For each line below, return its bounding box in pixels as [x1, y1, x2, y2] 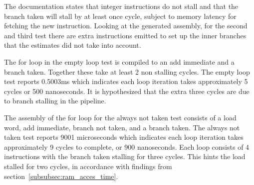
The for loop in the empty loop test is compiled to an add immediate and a [4, 56, 235, 67]
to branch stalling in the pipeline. [4, 95, 106, 106]
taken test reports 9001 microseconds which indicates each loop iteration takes [4, 132, 244, 142]
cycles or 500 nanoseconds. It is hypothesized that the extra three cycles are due [4, 86, 250, 96]
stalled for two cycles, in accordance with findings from [4, 161, 172, 171]
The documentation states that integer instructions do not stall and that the [4, 1, 239, 11]
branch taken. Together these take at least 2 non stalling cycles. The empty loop [4, 66, 250, 77]
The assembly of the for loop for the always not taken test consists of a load [4, 112, 237, 122]
